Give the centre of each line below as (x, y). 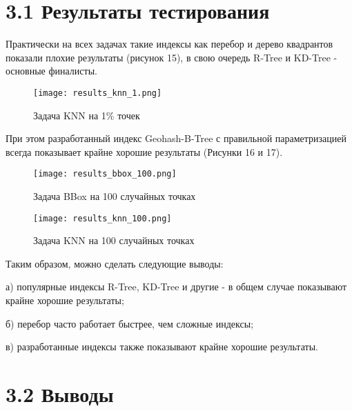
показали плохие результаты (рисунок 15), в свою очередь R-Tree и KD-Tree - (172, 57)
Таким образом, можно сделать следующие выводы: (115, 263)
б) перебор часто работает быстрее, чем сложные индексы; (130, 323)
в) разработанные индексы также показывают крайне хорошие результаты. (162, 347)
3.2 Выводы (60, 394)
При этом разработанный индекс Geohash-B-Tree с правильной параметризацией (176, 138)
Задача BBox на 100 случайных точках (115, 196)
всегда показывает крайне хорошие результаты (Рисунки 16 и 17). (144, 151)
